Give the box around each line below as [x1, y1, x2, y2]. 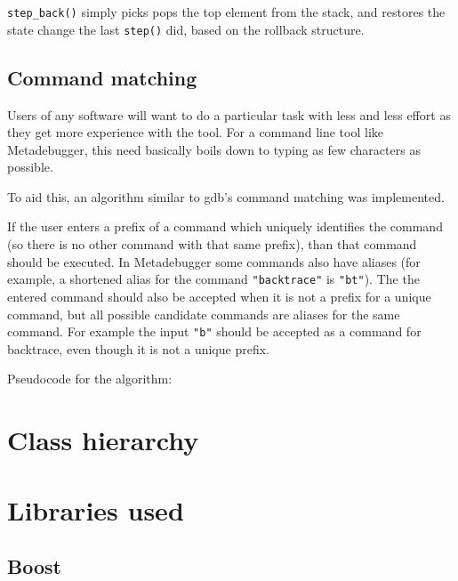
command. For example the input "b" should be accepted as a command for [7, 322, 422, 341]
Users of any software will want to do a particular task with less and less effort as [7, 105, 451, 124]
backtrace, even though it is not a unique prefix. [7, 339, 269, 358]
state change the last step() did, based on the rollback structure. [7, 20, 365, 38]
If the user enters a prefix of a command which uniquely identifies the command [7, 217, 443, 236]
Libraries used [7, 491, 184, 528]
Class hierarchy [7, 422, 199, 458]
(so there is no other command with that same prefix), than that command [7, 235, 417, 254]
